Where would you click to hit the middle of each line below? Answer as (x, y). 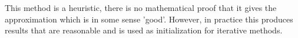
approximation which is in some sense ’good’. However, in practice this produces (149, 19)
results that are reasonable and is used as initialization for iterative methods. (144, 30)
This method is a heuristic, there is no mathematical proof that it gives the (141, 7)
